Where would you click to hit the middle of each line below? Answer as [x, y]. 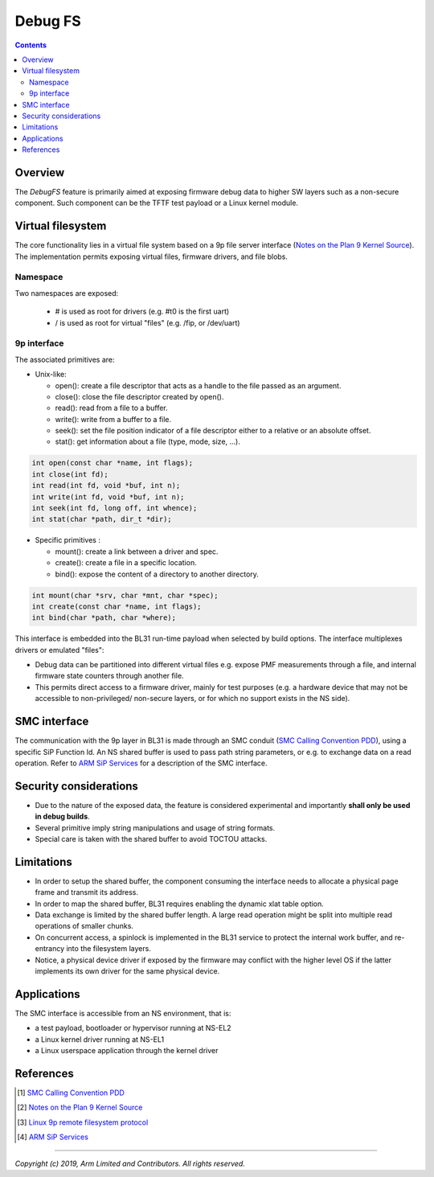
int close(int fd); [70, 474]
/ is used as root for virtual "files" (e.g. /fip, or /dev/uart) [147, 322]
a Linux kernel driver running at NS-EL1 [100, 1039]
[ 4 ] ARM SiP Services [53, 1137]
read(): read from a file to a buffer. [111, 408]
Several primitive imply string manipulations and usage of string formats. [155, 827]
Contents [31, 45]
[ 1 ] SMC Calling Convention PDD [71, 1093]
